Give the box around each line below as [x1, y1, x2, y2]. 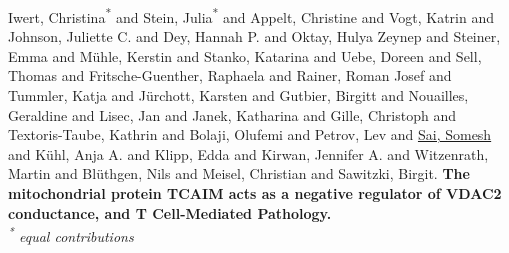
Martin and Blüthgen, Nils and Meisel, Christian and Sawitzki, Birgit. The [8, 163, 470, 184]
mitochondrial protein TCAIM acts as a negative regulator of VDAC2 [8, 183, 502, 203]
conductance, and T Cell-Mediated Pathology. [8, 202, 332, 223]
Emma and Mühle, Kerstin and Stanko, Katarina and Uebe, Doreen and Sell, [8, 45, 482, 66]
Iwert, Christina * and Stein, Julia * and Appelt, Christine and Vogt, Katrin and [8, 4, 494, 27]
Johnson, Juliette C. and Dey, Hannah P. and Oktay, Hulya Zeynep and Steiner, [8, 26, 501, 47]
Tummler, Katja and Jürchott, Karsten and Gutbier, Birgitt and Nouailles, [8, 85, 469, 106]
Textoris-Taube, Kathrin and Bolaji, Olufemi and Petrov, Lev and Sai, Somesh [8, 124, 492, 145]
